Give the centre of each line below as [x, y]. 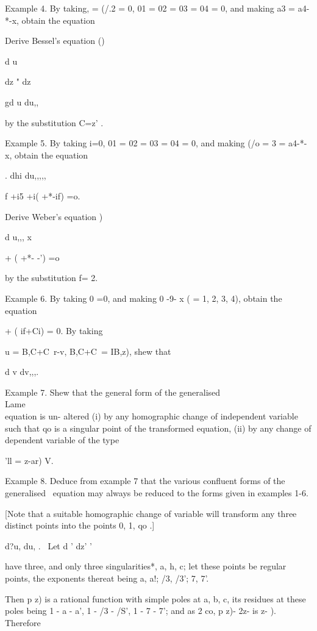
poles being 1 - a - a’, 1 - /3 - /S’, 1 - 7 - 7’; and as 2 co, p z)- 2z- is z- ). [141, 611]
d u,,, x [18, 237]
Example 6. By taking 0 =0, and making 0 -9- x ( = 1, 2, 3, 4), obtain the [144, 298]
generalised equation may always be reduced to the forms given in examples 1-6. [157, 493]
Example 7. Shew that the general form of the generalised [113, 392]
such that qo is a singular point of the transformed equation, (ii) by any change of [158, 428]
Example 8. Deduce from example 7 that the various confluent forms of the [145, 481]
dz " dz [18, 81]
